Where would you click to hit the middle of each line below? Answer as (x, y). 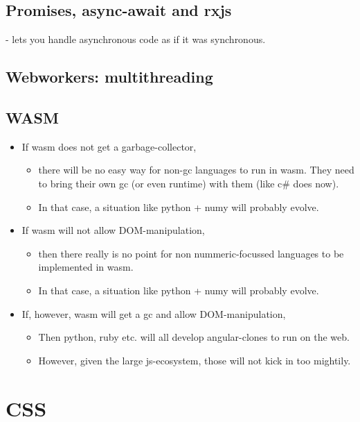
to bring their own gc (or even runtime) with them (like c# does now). (189, 183)
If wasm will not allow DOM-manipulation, (113, 230)
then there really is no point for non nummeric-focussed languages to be (191, 253)
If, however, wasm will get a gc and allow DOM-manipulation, (154, 313)
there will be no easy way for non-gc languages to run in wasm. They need (196, 170)
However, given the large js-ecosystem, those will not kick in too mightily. (195, 360)
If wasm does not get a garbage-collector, (109, 146)
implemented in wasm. (86, 267)
